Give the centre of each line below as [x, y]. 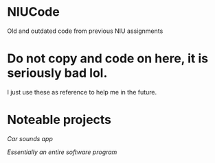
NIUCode [33, 12]
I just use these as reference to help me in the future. [82, 92]
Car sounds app [30, 138]
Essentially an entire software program [62, 152]
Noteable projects [59, 120]
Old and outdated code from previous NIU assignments [85, 31]
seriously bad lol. [57, 73]
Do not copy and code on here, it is [107, 59]
